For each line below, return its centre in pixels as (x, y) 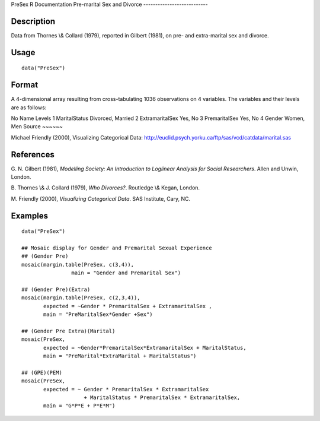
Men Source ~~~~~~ (37, 126)
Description (33, 21)
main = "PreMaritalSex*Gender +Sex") (98, 314)
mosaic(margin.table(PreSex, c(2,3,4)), (81, 298)
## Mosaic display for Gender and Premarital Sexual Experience (117, 248)
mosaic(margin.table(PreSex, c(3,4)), (78, 265)
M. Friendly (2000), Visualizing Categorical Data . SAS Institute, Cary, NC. (101, 198)
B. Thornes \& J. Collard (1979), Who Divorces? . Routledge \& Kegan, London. (105, 188)
